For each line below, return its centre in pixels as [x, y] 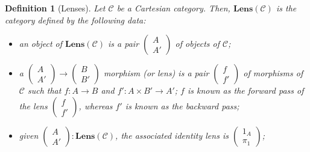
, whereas [96, 105]
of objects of [197, 44]
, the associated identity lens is [172, 135]
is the [286, 8]
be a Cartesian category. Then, [173, 8]
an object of [41, 44]
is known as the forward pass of [245, 90]
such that [44, 90]
